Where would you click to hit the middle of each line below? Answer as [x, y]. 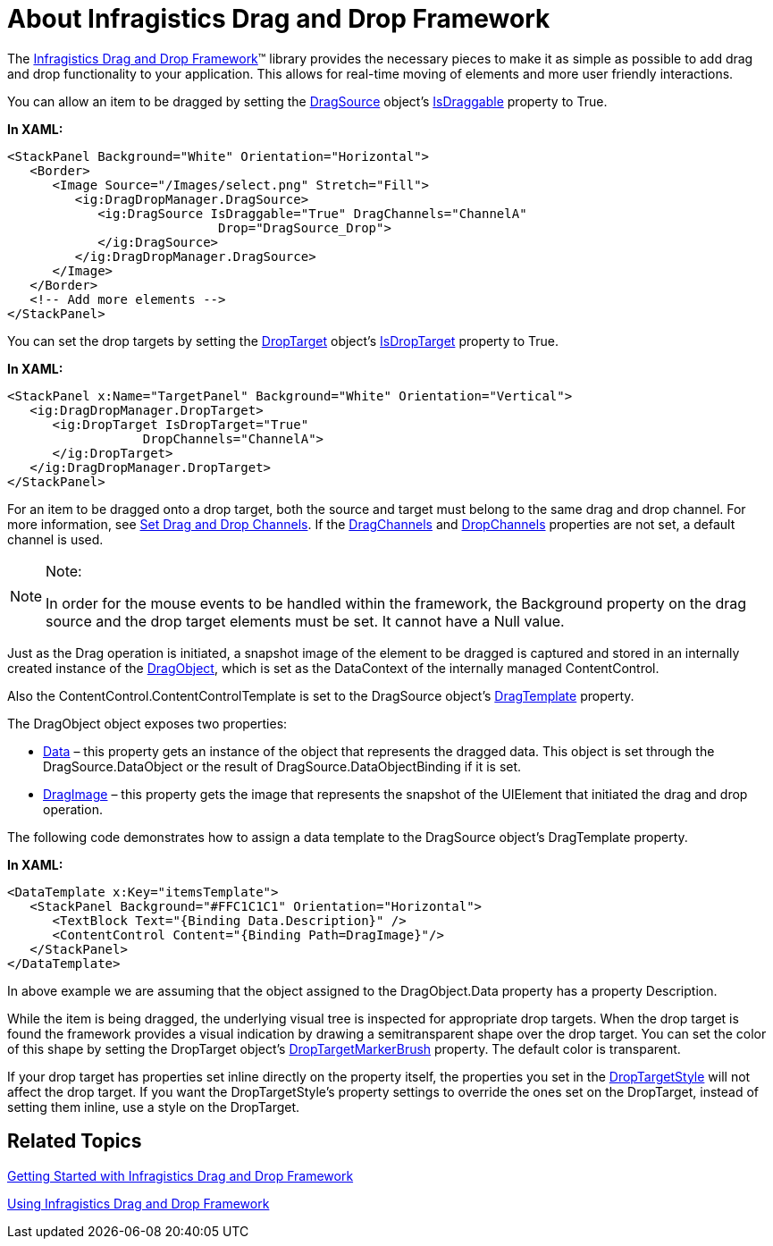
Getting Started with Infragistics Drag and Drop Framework [181, 1175]
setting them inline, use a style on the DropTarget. [154, 1107]
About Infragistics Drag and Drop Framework [279, 19]
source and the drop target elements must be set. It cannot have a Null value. [305, 621]
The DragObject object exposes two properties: [147, 723]
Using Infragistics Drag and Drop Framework [139, 1203]
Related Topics [75, 1141]
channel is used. [55, 539]
